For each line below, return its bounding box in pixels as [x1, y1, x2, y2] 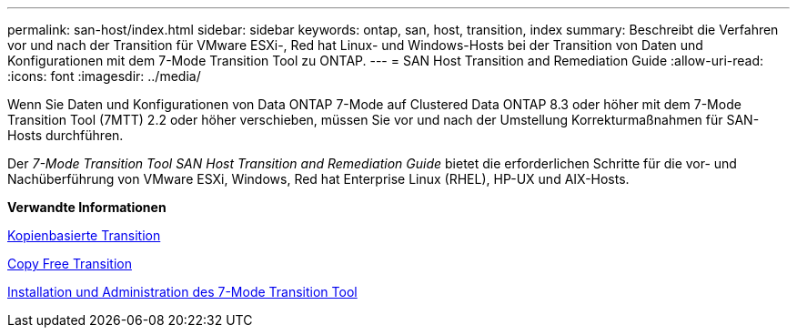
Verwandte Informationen [7, 199, 166, 215]
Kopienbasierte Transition [7, 228, 161, 243]
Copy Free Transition [7, 256, 132, 271]
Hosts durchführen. [7, 127, 124, 143]
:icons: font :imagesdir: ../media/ [7, 68, 201, 84]
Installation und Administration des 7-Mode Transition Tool [7, 284, 358, 299]
